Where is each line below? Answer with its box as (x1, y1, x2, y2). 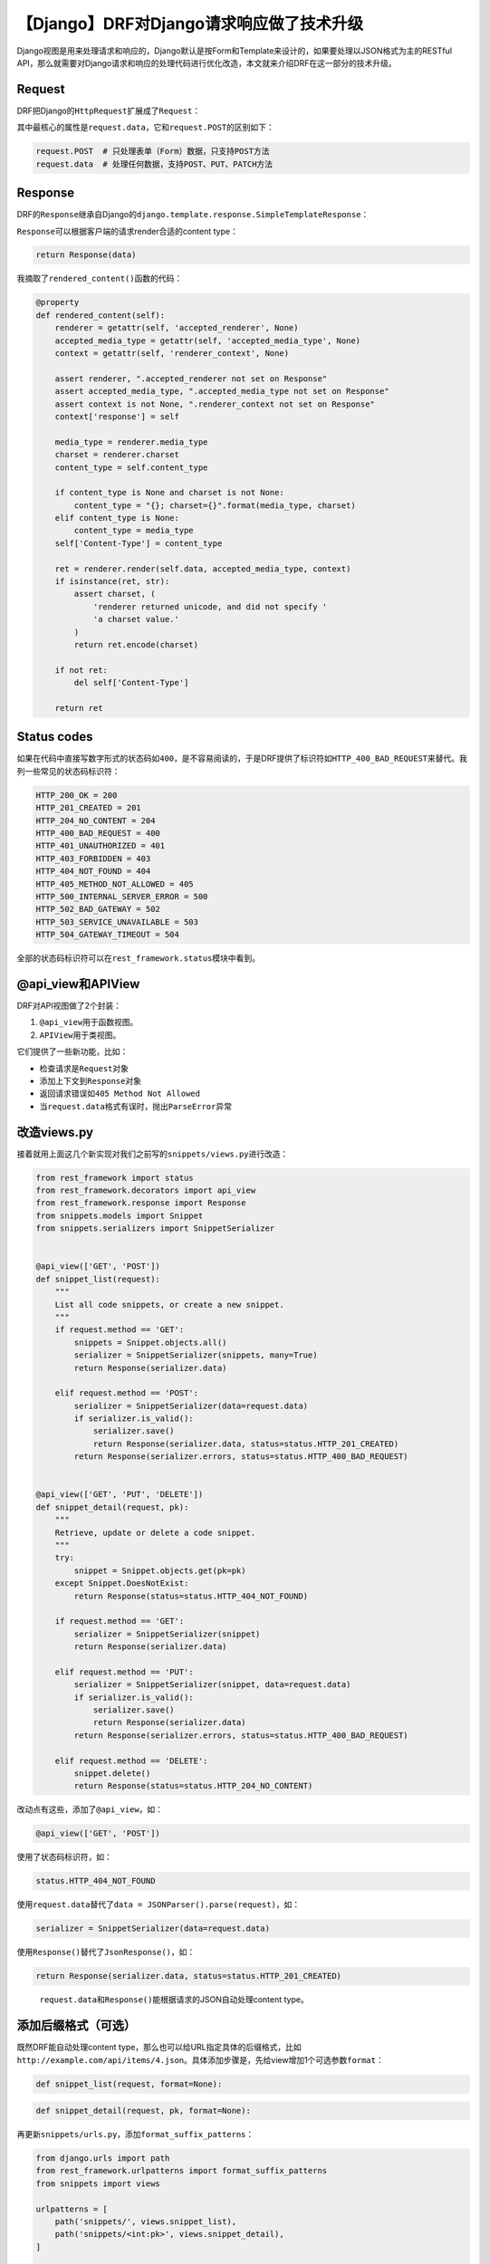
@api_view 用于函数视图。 (39, 1017, 139, 1028)
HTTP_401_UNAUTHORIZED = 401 (35, 840, 166, 851)
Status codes (16, 729, 93, 744)
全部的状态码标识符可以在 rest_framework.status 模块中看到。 (16, 953, 261, 964)
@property (35, 297, 80, 308)
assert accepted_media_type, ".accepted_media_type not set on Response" (54, 386, 389, 397)
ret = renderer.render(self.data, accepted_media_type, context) (54, 563, 351, 574)
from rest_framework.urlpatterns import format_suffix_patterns (35, 2165, 328, 2176)
